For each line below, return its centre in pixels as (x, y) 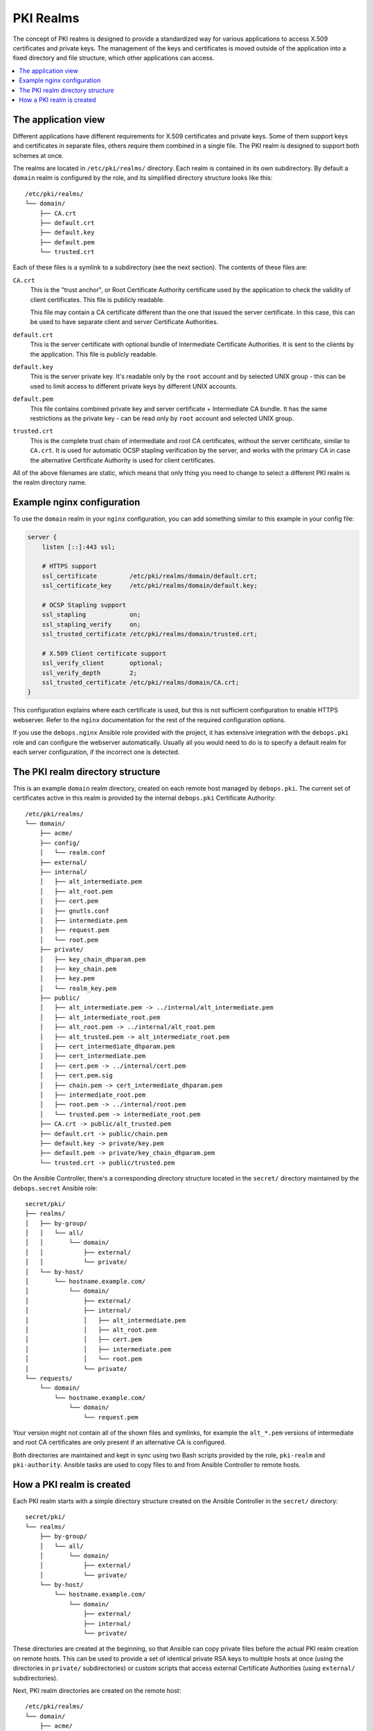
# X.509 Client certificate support (104, 653)
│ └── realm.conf (72, 853)
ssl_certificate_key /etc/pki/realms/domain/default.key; (150, 586)
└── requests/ (49, 1378)
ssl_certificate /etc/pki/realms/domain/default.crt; (150, 576)
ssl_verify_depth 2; (90, 673)
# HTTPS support (69, 566)
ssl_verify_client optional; (102, 663)
